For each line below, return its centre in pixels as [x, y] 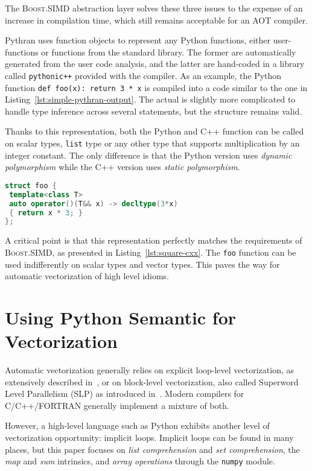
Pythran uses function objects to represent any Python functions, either [138, 40]
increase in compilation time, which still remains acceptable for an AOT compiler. [157, 20]
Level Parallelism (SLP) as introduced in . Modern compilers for [125, 394]
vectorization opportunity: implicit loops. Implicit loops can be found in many [149, 437]
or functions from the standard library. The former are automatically [169, 52]
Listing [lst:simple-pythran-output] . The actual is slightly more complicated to [150, 99]
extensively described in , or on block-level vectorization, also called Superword [152, 381]
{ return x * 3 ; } [46, 213]
